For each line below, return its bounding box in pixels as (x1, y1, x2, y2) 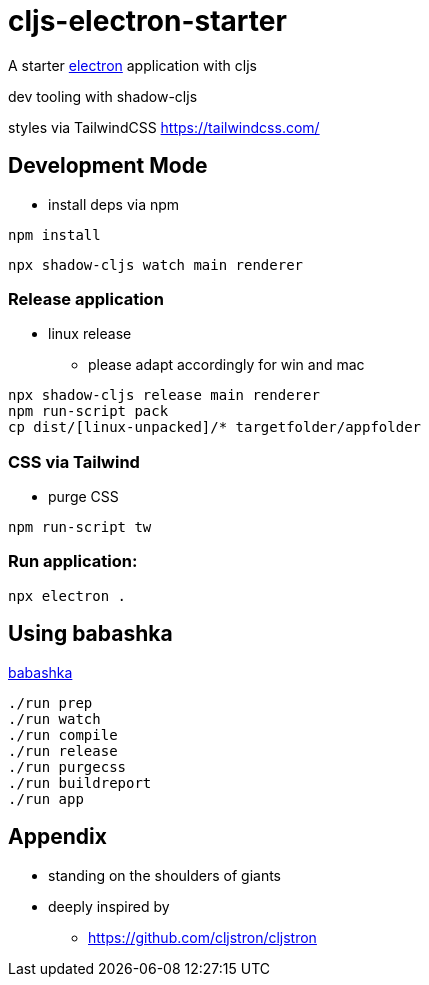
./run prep (8, 694, 93, 711)
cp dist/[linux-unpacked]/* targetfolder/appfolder (8, 419, 422, 436)
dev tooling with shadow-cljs (8, 87, 198, 105)
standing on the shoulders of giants (48, 866, 282, 884)
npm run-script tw (8, 519, 152, 536)
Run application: (8, 551, 138, 572)
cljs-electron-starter (8, 4, 287, 38)
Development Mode (8, 153, 208, 179)
